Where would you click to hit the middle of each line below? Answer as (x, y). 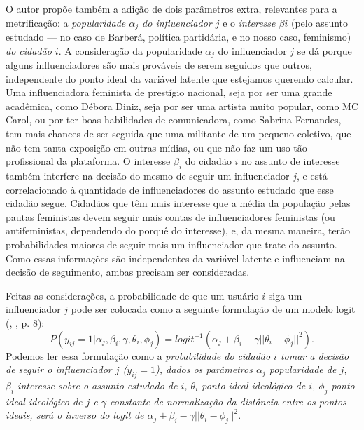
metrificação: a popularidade (66, 22)
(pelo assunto (320, 22)
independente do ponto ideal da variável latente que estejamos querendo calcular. (180, 78)
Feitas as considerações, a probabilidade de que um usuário (132, 295)
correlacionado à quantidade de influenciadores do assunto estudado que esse (170, 189)
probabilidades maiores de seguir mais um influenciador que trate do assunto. (171, 244)
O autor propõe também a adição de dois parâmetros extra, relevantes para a (171, 8)
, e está (312, 176)
